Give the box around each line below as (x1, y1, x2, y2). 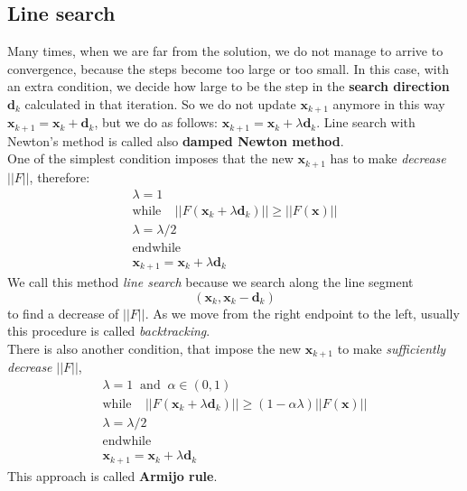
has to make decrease (330, 149, 446, 168)
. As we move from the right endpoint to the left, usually (145, 303, 460, 322)
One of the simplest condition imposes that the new (7, 149, 294, 168)
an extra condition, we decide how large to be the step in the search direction (7, 77, 450, 96)
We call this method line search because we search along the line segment (7, 273, 414, 292)
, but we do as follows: (94, 113, 219, 132)
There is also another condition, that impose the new (7, 338, 302, 357)
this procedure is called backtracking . (7, 321, 210, 340)
